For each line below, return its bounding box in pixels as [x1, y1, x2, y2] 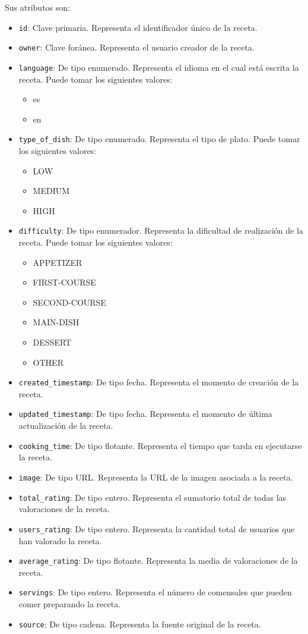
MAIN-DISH [33, 316, 80, 328]
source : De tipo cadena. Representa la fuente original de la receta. [18, 617, 261, 630]
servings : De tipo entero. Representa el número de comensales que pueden [18, 586, 292, 598]
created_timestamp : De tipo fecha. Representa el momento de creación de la [18, 376, 299, 388]
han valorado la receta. [18, 534, 102, 547]
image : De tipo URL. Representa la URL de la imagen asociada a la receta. [18, 470, 293, 483]
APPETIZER [33, 256, 82, 268]
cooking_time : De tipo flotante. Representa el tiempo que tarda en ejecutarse [18, 439, 302, 451]
